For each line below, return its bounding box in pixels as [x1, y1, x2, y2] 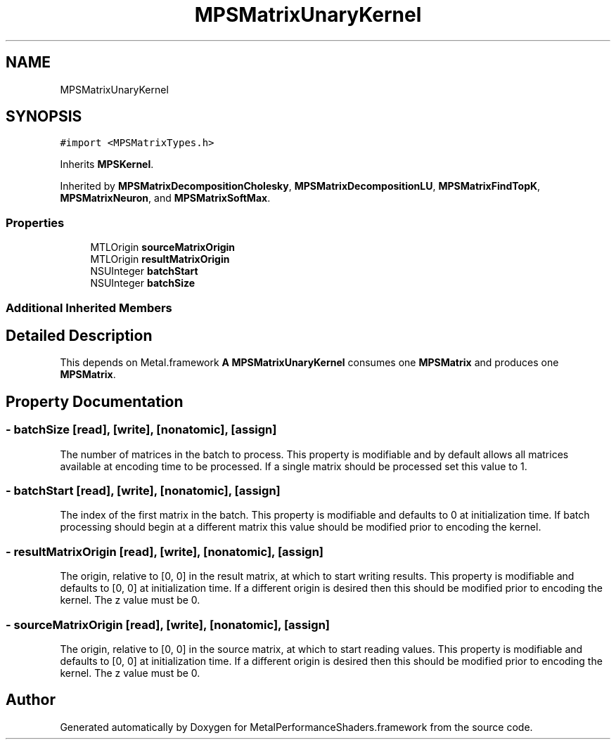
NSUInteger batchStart [90, 265, 198, 278]
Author [6, 691, 56, 709]
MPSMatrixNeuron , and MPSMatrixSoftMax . [60, 192, 271, 205]
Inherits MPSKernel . [60, 158, 154, 171]
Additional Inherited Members [6, 300, 172, 315]
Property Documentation [6, 392, 184, 410]
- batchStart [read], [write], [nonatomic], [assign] [6, 484, 281, 498]
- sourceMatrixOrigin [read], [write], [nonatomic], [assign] [6, 617, 330, 632]
